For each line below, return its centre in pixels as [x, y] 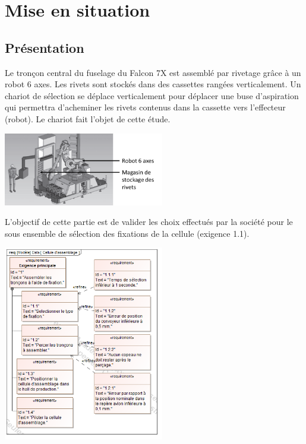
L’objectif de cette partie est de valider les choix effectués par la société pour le [149, 222]
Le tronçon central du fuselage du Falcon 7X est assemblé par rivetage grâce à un [153, 72]
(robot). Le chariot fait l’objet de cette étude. [88, 118]
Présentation [45, 47]
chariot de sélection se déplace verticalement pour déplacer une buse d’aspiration [152, 95]
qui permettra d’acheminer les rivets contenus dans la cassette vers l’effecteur [145, 107]
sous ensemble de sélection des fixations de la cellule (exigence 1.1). [127, 233]
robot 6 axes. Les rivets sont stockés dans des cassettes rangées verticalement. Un [153, 84]
